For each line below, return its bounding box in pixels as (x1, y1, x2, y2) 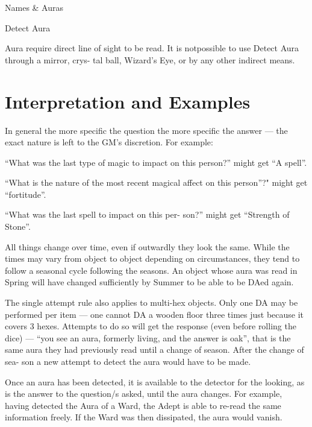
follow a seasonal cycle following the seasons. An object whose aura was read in (5, 264, 298, 276)
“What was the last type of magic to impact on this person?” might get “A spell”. (5, 156, 307, 168)
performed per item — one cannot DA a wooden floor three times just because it (5, 308, 304, 320)
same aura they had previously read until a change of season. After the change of (5, 343, 304, 356)
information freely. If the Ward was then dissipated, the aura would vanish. (5, 411, 282, 423)
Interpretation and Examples (5, 89, 251, 113)
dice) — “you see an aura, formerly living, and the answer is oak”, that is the (5, 331, 291, 344)
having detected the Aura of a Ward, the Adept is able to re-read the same (5, 399, 281, 411)
